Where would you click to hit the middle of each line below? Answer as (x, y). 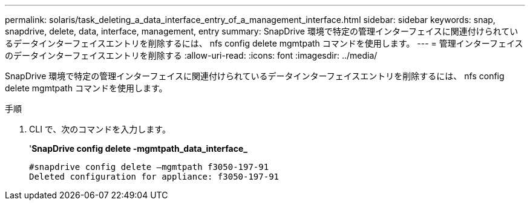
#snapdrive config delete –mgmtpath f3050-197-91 (149, 167)
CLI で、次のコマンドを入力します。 (100, 129)
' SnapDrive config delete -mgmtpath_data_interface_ (138, 148)
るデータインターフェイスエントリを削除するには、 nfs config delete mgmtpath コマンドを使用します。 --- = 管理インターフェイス (264, 43)
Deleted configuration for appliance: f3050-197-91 (154, 177)
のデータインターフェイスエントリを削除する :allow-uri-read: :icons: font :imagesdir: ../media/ (191, 55)
